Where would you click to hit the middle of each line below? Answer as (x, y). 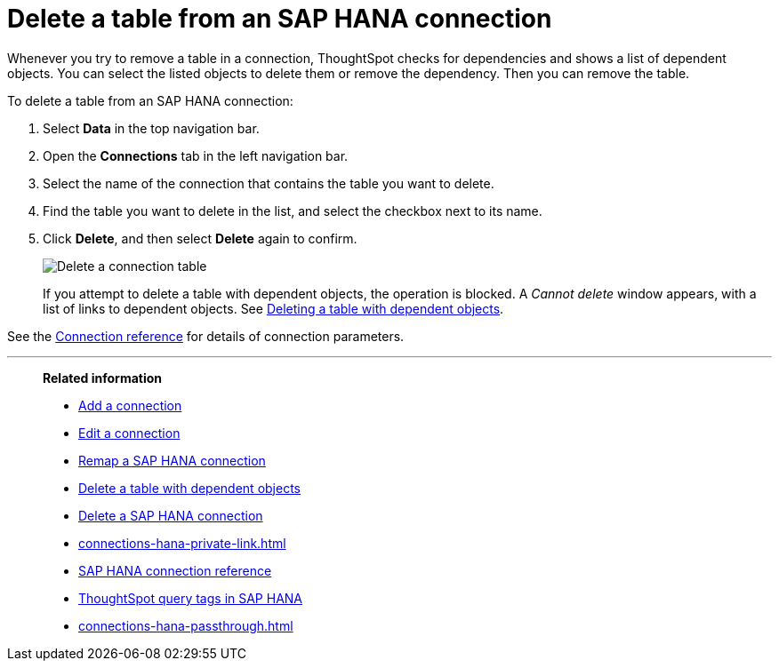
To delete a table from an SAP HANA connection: (150, 100)
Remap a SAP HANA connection (172, 460)
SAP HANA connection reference (175, 570)
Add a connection (130, 405)
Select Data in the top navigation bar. (151, 128)
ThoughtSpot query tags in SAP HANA (191, 598)
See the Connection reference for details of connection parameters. (206, 336)
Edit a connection (129, 433)
